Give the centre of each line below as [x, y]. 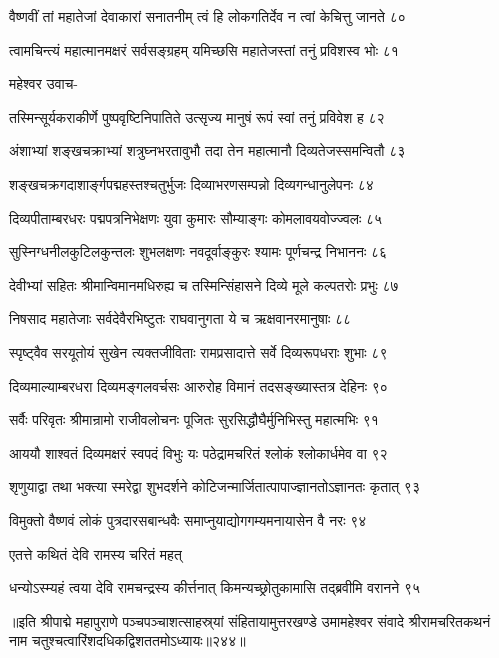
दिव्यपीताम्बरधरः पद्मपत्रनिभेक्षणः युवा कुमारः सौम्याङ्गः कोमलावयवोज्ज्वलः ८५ [196, 217]
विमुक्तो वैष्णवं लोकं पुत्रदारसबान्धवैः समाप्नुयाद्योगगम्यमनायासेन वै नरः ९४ [188, 519]
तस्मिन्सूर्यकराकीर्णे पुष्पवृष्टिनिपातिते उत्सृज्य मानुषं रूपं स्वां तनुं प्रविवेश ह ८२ [197, 116]
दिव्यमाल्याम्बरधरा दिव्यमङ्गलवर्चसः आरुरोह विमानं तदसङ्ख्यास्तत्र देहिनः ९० [198, 385]
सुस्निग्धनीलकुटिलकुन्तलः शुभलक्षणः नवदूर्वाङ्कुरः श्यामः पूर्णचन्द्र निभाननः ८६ [198, 251]
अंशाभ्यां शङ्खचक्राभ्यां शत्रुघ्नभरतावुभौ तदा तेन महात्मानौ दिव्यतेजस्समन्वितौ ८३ [207, 150]
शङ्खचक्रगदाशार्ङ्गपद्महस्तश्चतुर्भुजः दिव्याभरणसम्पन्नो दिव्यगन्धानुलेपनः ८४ [191, 183]
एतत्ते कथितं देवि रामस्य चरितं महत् [95, 553]
